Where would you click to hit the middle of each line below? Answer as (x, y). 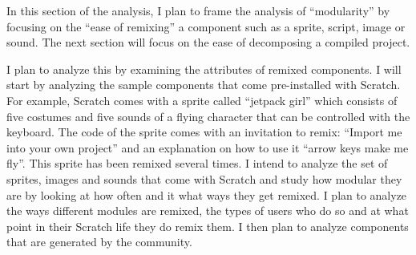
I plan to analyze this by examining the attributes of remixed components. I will (204, 69)
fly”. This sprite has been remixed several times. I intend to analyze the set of (197, 163)
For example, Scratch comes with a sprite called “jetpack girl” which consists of (202, 100)
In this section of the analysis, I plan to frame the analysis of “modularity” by (198, 10)
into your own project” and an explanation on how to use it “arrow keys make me (208, 147)
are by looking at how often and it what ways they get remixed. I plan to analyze (207, 194)
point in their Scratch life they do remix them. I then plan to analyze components (208, 226)
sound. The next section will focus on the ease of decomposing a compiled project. (208, 42)
